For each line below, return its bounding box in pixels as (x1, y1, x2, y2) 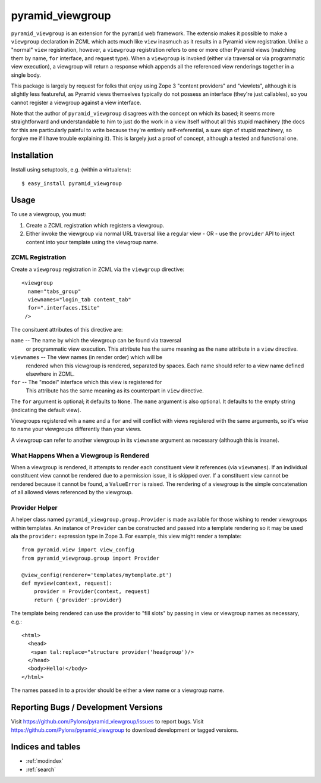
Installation (11, 151, 53, 161)
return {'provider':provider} (33, 596, 122, 603)
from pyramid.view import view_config (21, 547, 135, 553)
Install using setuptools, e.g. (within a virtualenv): (11, 166, 131, 173)
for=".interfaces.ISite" (27, 304, 100, 311)
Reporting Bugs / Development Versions (11, 703, 163, 713)
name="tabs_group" (27, 288, 81, 295)
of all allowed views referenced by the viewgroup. (11, 489, 133, 496)
